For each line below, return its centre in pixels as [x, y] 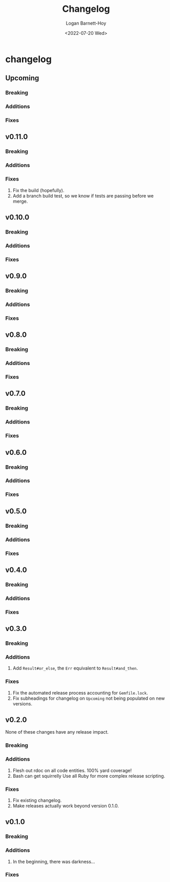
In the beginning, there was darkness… [54, 861]
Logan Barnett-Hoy [86, 23]
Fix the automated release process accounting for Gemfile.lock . [80, 693]
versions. [22, 703]
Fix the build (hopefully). [38, 190]
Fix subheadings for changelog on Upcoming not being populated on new [89, 698]
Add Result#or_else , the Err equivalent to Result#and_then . [75, 668]
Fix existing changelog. [37, 800]
